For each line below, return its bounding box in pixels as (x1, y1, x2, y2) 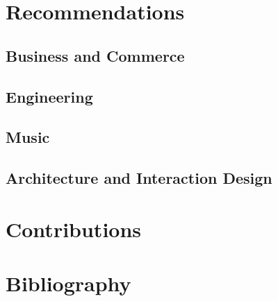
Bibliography (6, 269, 131, 298)
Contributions (6, 214, 142, 243)
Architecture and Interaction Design (6, 167, 272, 189)
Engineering (6, 85, 93, 107)
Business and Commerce (6, 44, 185, 66)
